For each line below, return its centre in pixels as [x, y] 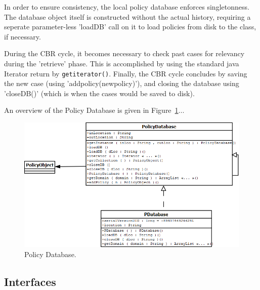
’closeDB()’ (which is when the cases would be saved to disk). [99, 93]
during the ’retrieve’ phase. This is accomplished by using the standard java [122, 63]
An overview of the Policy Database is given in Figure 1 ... [94, 110]
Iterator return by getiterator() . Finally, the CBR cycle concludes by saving [126, 73]
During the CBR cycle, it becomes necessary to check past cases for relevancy [124, 53]
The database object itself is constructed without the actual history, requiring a [127, 16]
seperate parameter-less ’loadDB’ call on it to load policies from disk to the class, [130, 27]
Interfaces [30, 281]
